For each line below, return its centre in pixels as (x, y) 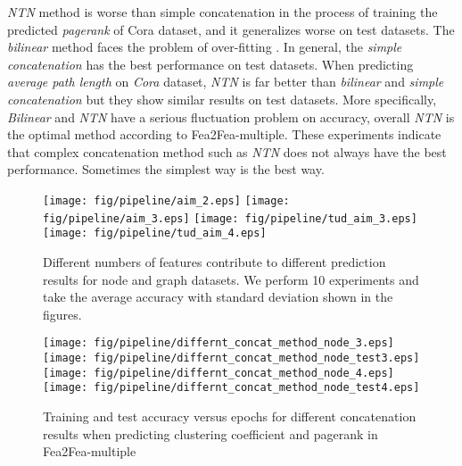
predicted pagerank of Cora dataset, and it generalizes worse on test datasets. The (231, 29)
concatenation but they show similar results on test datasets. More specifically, (222, 99)
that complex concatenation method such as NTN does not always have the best (227, 151)
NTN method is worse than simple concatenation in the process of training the (223, 12)
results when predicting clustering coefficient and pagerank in (210, 433)
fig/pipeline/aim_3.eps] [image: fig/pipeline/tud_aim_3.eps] (230, 218)
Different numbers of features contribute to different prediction (214, 261)
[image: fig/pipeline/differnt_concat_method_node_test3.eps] (231, 358)
